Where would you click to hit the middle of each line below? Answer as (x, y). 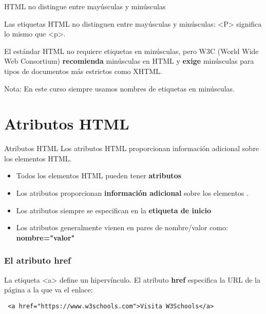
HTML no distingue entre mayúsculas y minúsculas (85, 6)
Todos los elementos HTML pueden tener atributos (99, 176)
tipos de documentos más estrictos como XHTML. (83, 71)
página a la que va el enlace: (49, 290)
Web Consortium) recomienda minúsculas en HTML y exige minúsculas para (129, 61)
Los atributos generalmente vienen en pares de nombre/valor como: (122, 227)
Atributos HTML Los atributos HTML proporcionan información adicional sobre (131, 148)
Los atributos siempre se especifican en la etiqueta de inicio (114, 210)
